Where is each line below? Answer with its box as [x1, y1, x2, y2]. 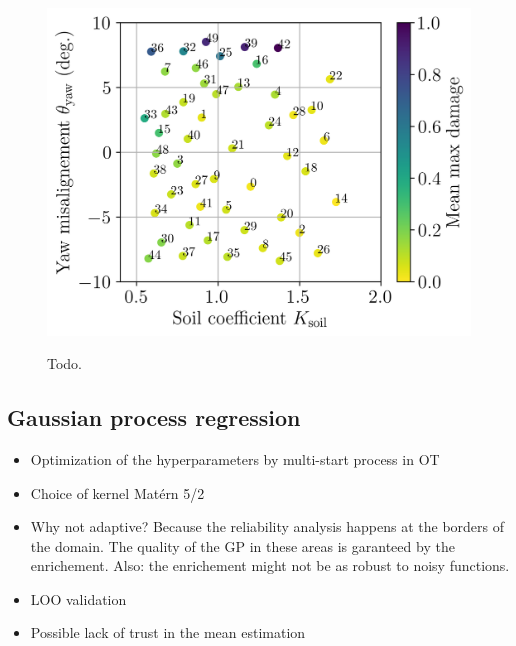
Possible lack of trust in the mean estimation [30, 622, 306, 643]
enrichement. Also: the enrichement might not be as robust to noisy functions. [30, 555, 510, 576]
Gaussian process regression [7, 402, 301, 433]
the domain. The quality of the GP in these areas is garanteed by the [30, 535, 455, 556]
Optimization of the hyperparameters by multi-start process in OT [30, 448, 440, 469]
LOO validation [30, 588, 127, 609]
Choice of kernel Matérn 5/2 [30, 482, 205, 503]
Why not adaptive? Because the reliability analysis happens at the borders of [30, 516, 505, 537]
